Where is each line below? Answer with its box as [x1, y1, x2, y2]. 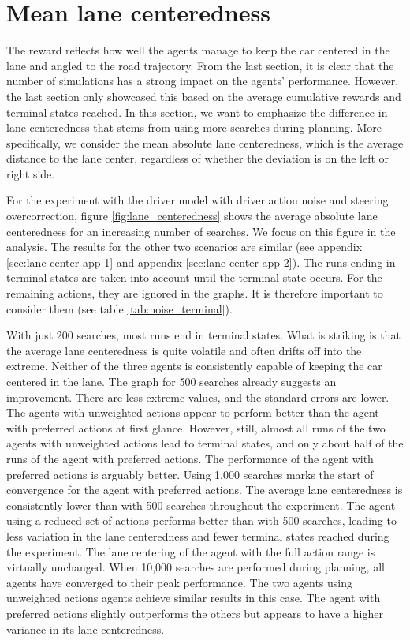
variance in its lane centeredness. [6, 620, 165, 637]
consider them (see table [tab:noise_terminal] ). [6, 300, 233, 316]
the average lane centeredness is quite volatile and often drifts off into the [6, 342, 362, 358]
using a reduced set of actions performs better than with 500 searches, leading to [6, 512, 397, 529]
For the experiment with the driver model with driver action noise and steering [6, 192, 389, 208]
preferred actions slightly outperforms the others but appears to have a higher [6, 604, 383, 621]
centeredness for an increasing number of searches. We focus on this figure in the [6, 223, 396, 239]
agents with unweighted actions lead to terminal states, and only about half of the [6, 435, 404, 451]
